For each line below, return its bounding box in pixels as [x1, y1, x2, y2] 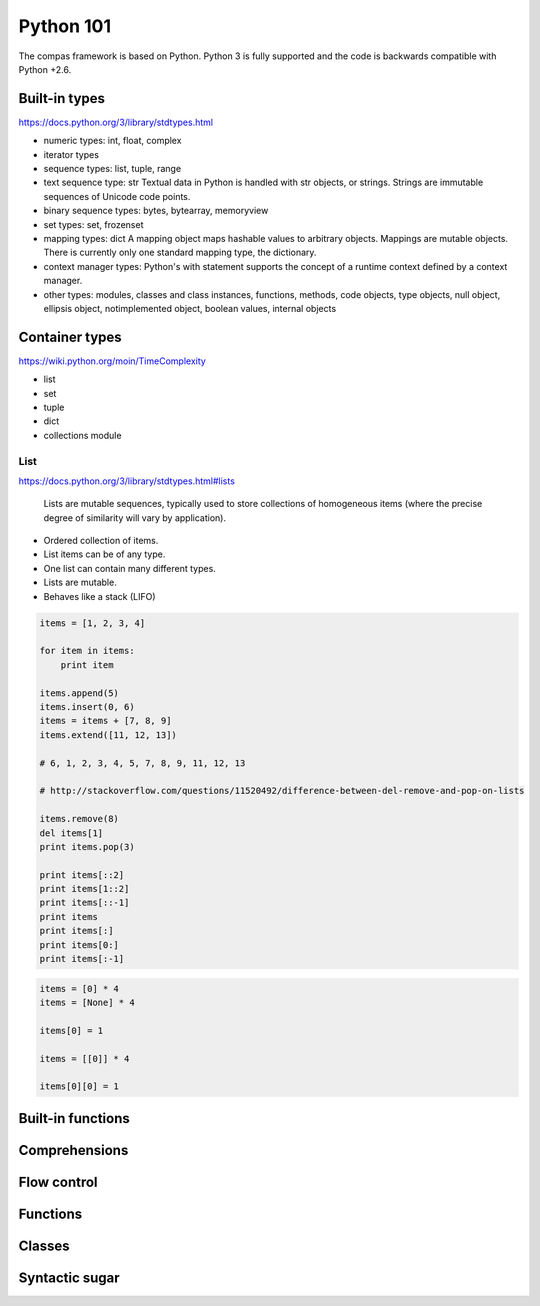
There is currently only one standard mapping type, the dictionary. [43, 246, 317, 259]
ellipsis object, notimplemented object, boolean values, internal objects [43, 302, 337, 314]
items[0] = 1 [39, 1025, 104, 1036]
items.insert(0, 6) [39, 701, 135, 712]
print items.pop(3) [39, 841, 135, 852]
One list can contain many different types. [43, 562, 217, 574]
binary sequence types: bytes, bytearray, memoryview [43, 205, 269, 217]
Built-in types [18, 90, 105, 107]
